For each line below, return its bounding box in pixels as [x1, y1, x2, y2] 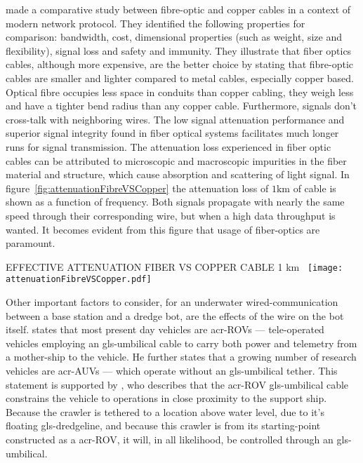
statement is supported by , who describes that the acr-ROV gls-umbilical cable [6, 377, 349, 391]
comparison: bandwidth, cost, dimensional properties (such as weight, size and [6, 29, 342, 44]
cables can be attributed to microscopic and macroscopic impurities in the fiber [6, 153, 347, 168]
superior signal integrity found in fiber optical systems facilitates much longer [6, 126, 339, 140]
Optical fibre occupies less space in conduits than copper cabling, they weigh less [6, 84, 354, 99]
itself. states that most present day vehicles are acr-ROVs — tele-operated [6, 322, 324, 337]
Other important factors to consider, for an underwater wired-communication [6, 295, 338, 309]
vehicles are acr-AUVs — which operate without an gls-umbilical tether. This [6, 363, 338, 377]
